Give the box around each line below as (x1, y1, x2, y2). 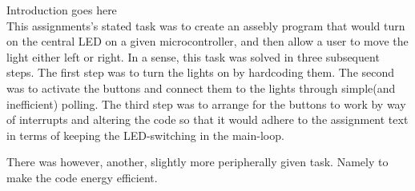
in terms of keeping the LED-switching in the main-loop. (6, 126, 284, 143)
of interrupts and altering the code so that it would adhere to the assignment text (6, 111, 409, 128)
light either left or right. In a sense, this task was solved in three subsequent (6, 48, 380, 65)
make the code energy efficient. (6, 169, 158, 185)
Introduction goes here (6, 2, 117, 18)
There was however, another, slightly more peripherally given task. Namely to (6, 153, 389, 170)
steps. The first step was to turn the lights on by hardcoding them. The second (6, 64, 395, 81)
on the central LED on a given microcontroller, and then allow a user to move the (6, 33, 409, 50)
